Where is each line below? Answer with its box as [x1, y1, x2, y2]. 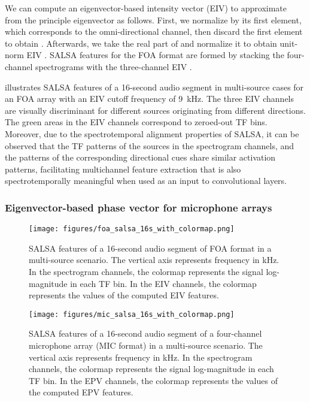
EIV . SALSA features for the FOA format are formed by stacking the [26, 49, 284, 61]
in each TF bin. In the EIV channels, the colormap [70, 277, 257, 289]
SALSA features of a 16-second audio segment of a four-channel [29, 327, 262, 340]
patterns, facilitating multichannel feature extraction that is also [5, 162, 241, 175]
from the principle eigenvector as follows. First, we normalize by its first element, [5, 13, 302, 26]
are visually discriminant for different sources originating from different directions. [5, 104, 306, 116]
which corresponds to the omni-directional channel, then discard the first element [5, 25, 303, 38]
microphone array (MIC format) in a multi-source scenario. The [29, 339, 263, 351]
